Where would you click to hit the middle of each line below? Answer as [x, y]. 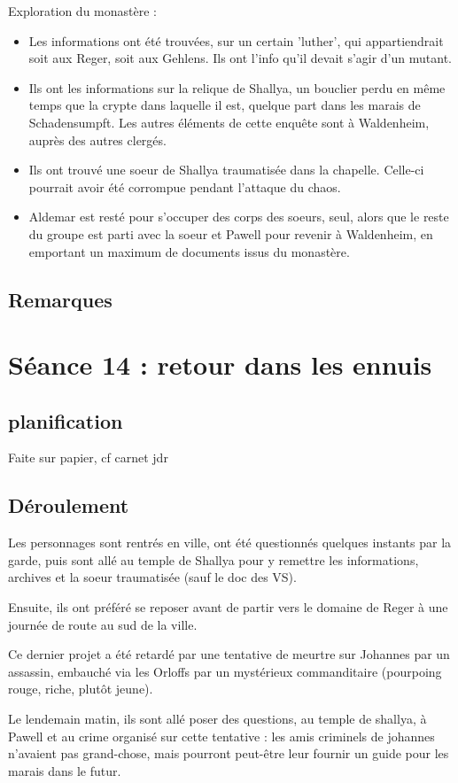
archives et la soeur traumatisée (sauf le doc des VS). [152, 577]
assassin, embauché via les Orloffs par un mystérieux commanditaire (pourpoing [225, 671]
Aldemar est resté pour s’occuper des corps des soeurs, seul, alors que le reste [239, 217]
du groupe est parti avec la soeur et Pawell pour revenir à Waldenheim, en [231, 233]
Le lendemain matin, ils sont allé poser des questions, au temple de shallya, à [217, 719]
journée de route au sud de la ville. [103, 624]
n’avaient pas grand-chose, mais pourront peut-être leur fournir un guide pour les [229, 753]
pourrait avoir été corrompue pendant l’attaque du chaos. [185, 186]
